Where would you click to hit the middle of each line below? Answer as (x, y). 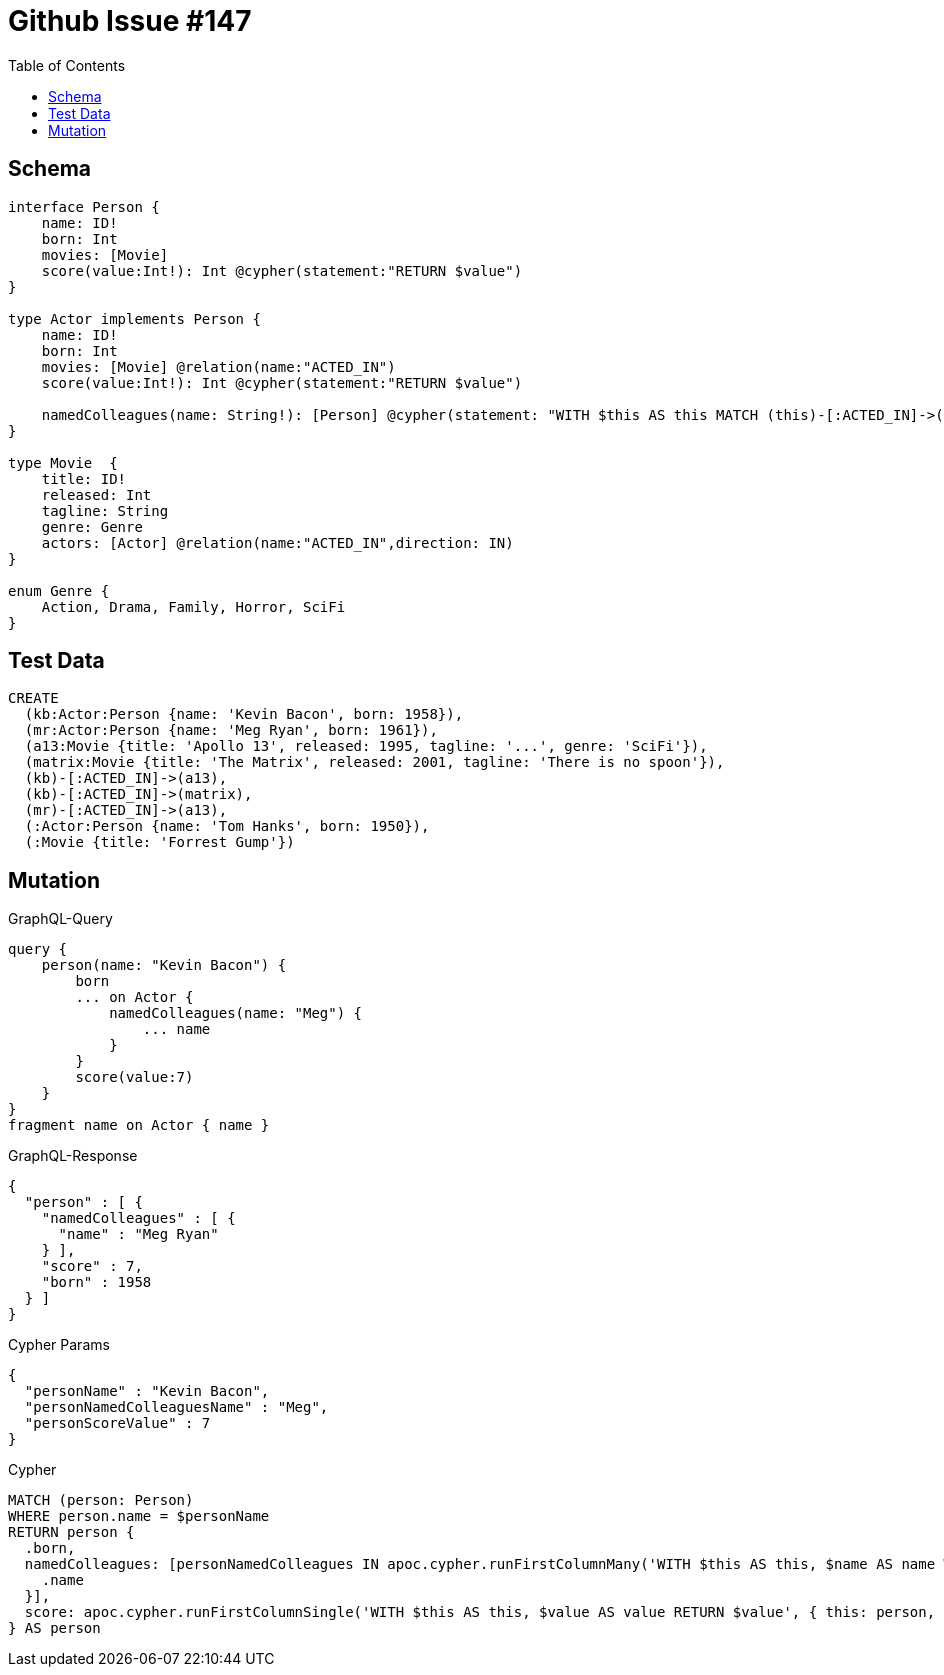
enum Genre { (59, 590)
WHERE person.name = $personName (139, 1516)
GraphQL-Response (73, 1156)
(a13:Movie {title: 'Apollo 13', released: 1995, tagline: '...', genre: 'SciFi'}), (366, 746)
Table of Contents (67, 65)
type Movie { (63, 462)
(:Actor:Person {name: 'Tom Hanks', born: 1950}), (227, 826)
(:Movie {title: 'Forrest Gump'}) (159, 842)
